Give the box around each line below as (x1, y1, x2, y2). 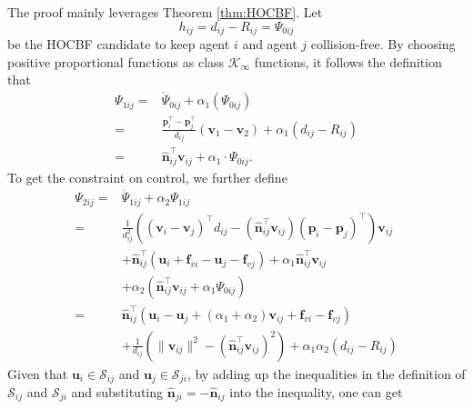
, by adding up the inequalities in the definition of (187, 364, 466, 383)
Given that (7, 364, 68, 383)
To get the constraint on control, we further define (7, 167, 287, 186)
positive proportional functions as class (7, 52, 225, 71)
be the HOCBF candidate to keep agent (7, 35, 230, 54)
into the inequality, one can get (229, 383, 403, 401)
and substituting (71, 383, 164, 401)
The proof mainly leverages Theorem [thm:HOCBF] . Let (7, 3, 323, 21)
